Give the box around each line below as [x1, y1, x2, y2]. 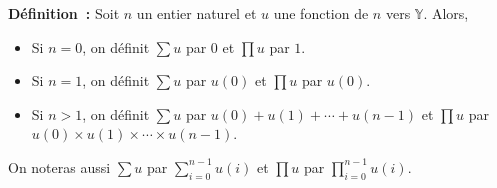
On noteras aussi [8, 156, 111, 177]
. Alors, [423, 3, 469, 23]
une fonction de [273, 3, 369, 23]
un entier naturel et [136, 3, 257, 23]
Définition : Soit [8, 3, 120, 23]
